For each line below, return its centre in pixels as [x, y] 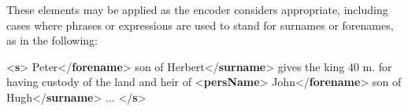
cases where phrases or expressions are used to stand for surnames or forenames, [200, 25]
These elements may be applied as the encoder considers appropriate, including [197, 9]
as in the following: [52, 40]
